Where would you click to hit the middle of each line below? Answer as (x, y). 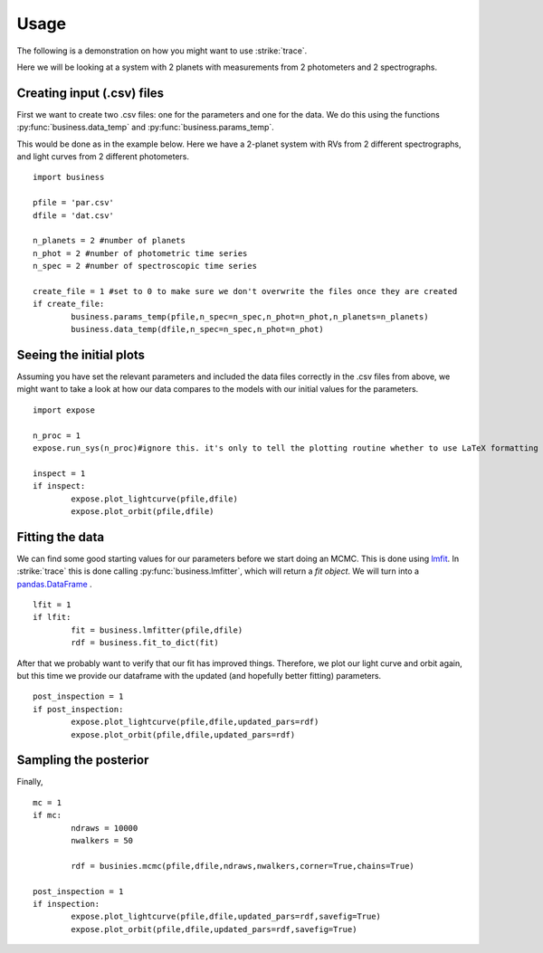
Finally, (30, 782)
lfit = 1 (52, 605)
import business (69, 177)
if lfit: (52, 617)
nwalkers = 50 (102, 840)
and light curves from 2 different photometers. (103, 157)
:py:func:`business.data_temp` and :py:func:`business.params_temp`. (146, 128)
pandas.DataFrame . (54, 584)
